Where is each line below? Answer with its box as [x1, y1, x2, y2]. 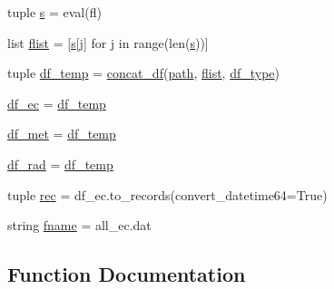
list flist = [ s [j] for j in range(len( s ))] [7, 33, 209, 52]
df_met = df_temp [7, 124, 116, 143]
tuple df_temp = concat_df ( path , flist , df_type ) [7, 63, 280, 82]
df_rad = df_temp [7, 154, 113, 173]
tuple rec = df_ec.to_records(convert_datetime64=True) [7, 185, 328, 204]
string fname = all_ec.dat [7, 216, 152, 235]
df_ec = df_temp [7, 93, 106, 112]
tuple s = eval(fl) [7, 3, 102, 21]
